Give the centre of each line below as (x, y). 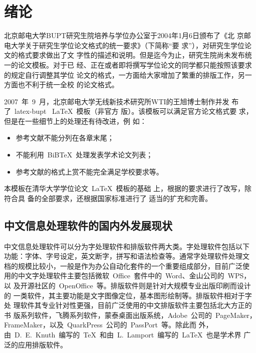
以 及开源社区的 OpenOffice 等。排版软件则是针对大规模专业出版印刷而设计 (127, 286)
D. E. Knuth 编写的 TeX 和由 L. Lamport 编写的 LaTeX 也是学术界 (128, 334)
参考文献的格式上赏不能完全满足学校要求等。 (89, 171)
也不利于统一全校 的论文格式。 (68, 84)
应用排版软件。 (42, 344)
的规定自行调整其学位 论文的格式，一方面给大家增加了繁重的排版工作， (121, 74)
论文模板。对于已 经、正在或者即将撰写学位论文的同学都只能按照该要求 (135, 64)
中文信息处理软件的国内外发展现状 (88, 225)
